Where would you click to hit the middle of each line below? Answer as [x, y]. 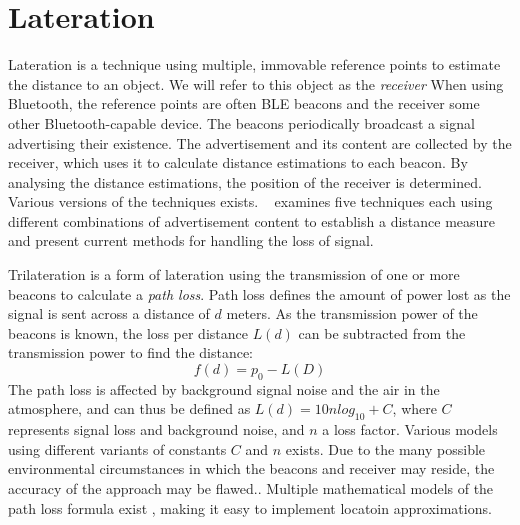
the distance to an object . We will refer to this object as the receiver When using [256, 83]
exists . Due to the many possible [385, 448]
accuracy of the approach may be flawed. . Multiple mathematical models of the [251, 488]
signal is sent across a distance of [109, 313]
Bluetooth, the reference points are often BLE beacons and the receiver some [244, 103]
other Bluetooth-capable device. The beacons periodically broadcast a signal [241, 122]
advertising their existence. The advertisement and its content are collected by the [260, 142]
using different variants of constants [117, 448]
